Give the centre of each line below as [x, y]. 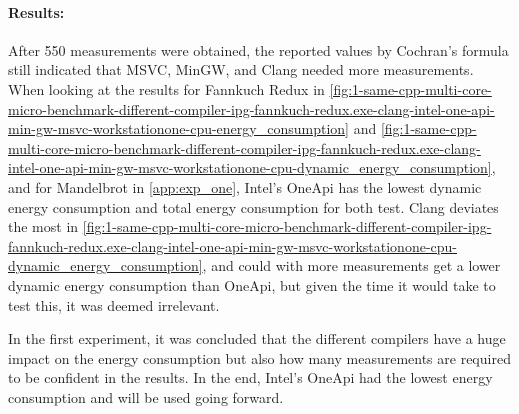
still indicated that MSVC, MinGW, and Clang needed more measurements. [241, 69]
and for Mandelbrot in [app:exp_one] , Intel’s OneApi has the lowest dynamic [245, 186]
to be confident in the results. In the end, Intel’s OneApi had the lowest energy [250, 377]
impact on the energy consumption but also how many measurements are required [259, 357]
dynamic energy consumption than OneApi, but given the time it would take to [252, 284]
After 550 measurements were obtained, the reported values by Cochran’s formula [258, 49]
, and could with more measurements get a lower [351, 265]
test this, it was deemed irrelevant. [114, 304]
